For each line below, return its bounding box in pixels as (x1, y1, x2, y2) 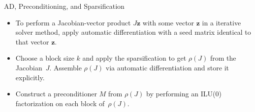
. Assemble (49, 62, 82, 72)
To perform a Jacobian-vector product (15, 17, 131, 27)
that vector (15, 36, 49, 46)
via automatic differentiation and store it (105, 62, 229, 72)
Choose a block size (15, 53, 74, 63)
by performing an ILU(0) (146, 89, 222, 99)
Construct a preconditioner (15, 89, 97, 99)
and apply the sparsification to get (82, 53, 187, 63)
